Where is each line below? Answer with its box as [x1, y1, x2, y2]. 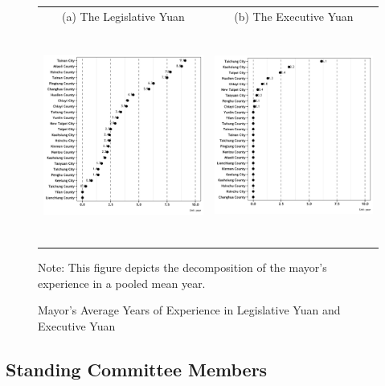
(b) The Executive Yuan [234, 7, 354, 24]
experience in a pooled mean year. [38, 274, 206, 291]
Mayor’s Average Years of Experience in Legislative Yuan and [38, 302, 341, 318]
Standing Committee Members [6, 357, 268, 382]
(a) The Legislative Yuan [62, 7, 185, 24]
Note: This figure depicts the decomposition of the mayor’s [38, 259, 327, 276]
